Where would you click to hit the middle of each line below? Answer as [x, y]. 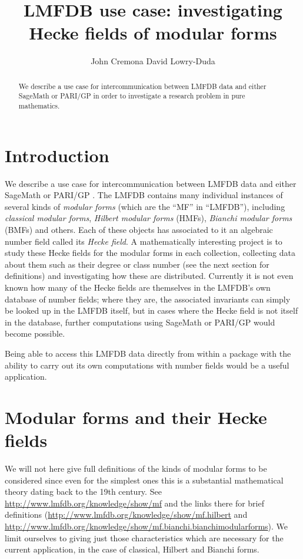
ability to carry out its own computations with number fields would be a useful [147, 365]
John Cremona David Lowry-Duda [153, 61]
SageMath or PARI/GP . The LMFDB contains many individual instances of [144, 195]
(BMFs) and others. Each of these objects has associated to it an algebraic [139, 229]
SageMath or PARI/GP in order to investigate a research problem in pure [132, 96]
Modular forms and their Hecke [136, 417]
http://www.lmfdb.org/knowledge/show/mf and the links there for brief [134, 503]
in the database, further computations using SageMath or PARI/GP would [140, 322]
